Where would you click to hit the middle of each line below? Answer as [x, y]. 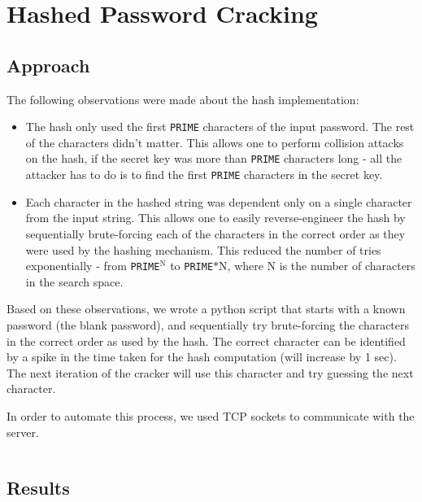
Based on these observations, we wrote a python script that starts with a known [206, 309]
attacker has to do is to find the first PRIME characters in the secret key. [204, 175]
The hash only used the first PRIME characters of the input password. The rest [220, 127]
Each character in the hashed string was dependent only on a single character [219, 201]
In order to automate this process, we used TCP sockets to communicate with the [211, 415]
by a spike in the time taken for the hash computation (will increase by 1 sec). [202, 357]
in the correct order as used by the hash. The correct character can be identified [206, 340]
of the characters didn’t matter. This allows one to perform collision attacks [215, 142]
